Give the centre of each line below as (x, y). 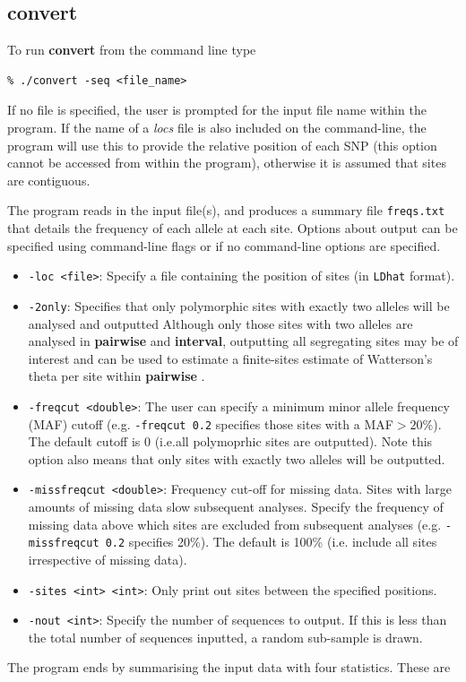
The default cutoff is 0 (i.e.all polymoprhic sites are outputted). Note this (230, 441)
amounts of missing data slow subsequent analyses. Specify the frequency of (236, 507)
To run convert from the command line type (132, 50)
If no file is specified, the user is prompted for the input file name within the (217, 110)
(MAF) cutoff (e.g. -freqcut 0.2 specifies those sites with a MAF (211, 423)
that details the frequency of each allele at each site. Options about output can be (233, 228)
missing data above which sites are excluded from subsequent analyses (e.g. (235, 524)
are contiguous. (49, 180)
